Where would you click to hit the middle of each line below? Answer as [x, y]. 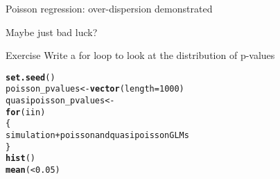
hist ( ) [20, 159]
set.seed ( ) [30, 77]
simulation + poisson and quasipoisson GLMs [97, 136]
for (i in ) [26, 112]
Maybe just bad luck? [52, 32]
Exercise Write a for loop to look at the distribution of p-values [140, 55]
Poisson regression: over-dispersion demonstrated [109, 8]
